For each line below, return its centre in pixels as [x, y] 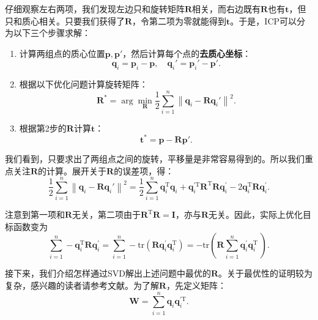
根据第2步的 [43, 128]
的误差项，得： [144, 170]
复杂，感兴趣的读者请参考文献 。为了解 [82, 285]
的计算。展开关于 [72, 170]
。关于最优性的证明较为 [266, 273]
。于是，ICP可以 [264, 20]
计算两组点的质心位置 [62, 53]
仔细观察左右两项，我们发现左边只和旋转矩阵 [95, 9]
